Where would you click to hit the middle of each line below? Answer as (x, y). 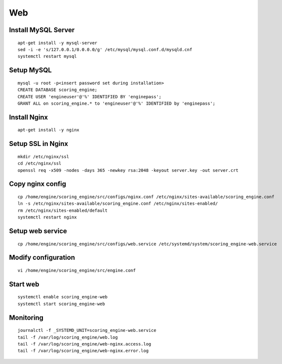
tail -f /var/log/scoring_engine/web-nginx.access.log (85, 344)
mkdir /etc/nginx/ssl (43, 156)
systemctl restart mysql (47, 56)
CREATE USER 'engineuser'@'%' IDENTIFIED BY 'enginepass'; (90, 97)
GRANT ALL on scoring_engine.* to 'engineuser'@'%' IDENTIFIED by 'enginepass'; (117, 103)
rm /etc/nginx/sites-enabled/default (63, 210)
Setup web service (38, 231)
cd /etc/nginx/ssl (40, 164)
